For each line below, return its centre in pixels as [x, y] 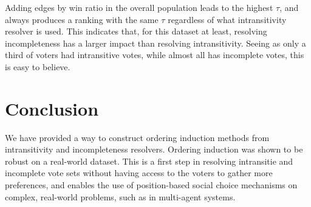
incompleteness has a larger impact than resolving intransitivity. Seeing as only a [155, 43]
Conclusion [52, 108]
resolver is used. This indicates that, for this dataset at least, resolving [136, 31]
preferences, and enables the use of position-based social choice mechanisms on [151, 185]
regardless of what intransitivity [227, 19]
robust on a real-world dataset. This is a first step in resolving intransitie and [149, 161]
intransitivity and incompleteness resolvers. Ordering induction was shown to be [154, 149]
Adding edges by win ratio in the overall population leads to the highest [139, 7]
